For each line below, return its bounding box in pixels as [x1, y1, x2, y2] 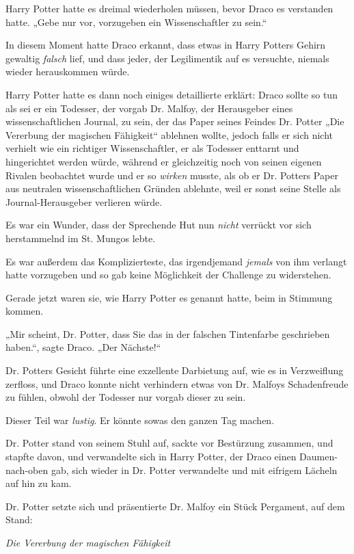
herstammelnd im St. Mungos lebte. [5, 230, 156, 245]
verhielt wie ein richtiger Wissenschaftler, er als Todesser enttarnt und [5, 141, 299, 155]
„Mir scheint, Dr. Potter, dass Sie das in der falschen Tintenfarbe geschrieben [5, 326, 330, 341]
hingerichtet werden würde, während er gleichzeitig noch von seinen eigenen [5, 154, 322, 168]
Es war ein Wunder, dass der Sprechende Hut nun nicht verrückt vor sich [5, 217, 312, 232]
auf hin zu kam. [5, 476, 72, 490]
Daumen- [299, 449, 338, 464]
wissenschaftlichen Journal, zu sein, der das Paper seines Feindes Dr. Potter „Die [5, 114, 344, 129]
